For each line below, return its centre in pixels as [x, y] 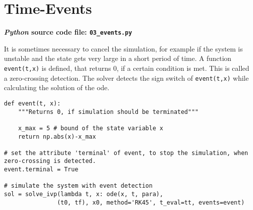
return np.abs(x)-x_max [57, 136]
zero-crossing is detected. [50, 161]
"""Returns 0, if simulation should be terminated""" [108, 112]
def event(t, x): [32, 103]
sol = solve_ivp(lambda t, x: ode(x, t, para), [84, 194]
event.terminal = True [41, 170]
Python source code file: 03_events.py [68, 32]
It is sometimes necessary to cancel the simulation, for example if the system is [124, 48]
